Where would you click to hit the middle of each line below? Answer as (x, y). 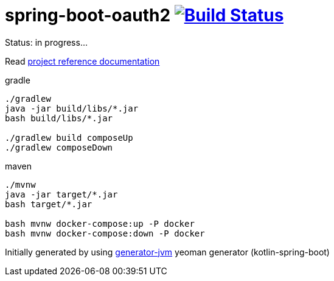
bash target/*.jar (49, 204)
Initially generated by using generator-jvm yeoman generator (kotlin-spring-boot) (167, 252)
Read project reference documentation (82, 61)
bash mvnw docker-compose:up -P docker (100, 223)
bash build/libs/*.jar (59, 118)
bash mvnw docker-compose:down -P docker (105, 233)
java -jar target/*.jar (61, 194)
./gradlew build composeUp (69, 137)
